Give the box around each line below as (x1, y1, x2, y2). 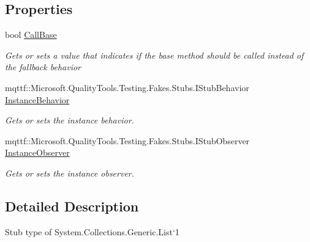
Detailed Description (5, 196, 139, 215)
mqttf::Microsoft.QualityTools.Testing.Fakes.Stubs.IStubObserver (5, 134, 250, 147)
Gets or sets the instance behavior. (5, 114, 134, 127)
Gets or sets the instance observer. (5, 166, 135, 179)
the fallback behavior (5, 61, 81, 73)
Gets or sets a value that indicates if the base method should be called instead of (5, 48, 304, 61)
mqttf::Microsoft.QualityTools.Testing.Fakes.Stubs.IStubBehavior (5, 81, 249, 94)
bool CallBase (5, 28, 57, 41)
